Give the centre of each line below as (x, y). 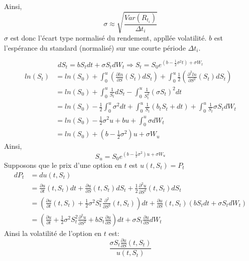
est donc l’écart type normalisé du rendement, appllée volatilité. (108, 38)
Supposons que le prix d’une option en (63, 165)
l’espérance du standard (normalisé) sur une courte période (95, 47)
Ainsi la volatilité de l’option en (53, 233)
